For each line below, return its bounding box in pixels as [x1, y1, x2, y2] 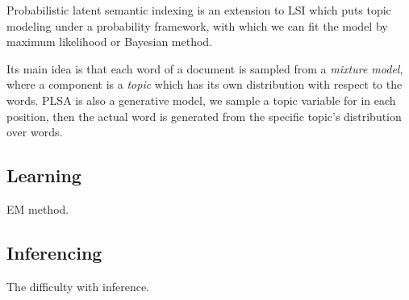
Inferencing [6, 240, 102, 265]
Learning [6, 163, 81, 188]
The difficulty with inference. [6, 277, 149, 294]
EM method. [6, 200, 69, 217]
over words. [6, 123, 63, 140]
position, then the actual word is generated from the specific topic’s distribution [6, 107, 402, 124]
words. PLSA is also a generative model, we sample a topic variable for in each [6, 91, 396, 108]
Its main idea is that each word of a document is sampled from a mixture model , [6, 60, 403, 77]
